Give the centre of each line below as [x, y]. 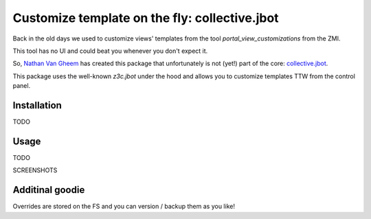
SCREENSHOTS [35, 170]
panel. [22, 86]
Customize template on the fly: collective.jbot [146, 18]
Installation [37, 105]
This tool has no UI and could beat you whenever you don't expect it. [110, 51]
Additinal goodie [49, 190]
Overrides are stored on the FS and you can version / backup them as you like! [124, 207]
